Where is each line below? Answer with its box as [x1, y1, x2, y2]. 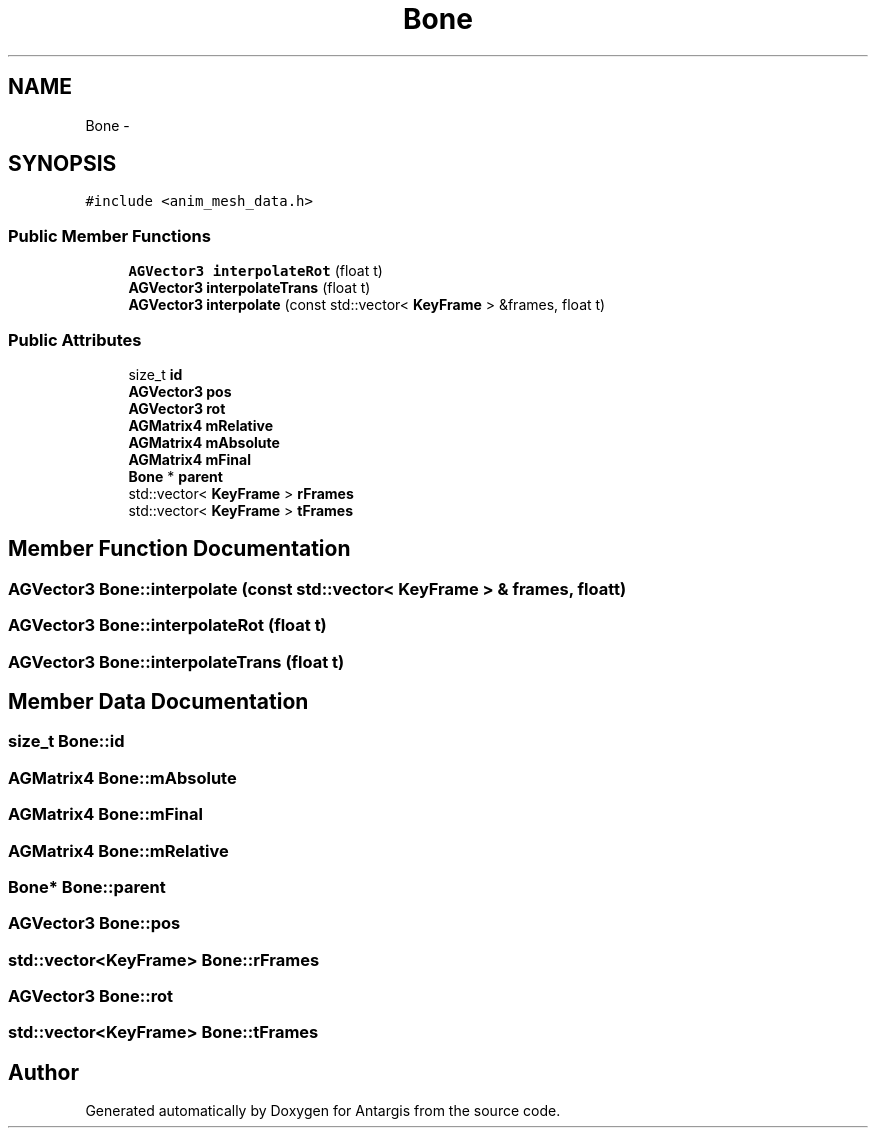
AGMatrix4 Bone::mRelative [8, 840, 229, 861]
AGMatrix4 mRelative [128, 416, 273, 434]
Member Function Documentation [8, 536, 351, 562]
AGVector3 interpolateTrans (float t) [128, 279, 371, 297]
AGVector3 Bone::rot [8, 986, 173, 1006]
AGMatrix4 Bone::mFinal [8, 804, 203, 825]
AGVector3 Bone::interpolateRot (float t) [8, 615, 327, 636]
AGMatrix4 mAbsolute [128, 433, 280, 451]
